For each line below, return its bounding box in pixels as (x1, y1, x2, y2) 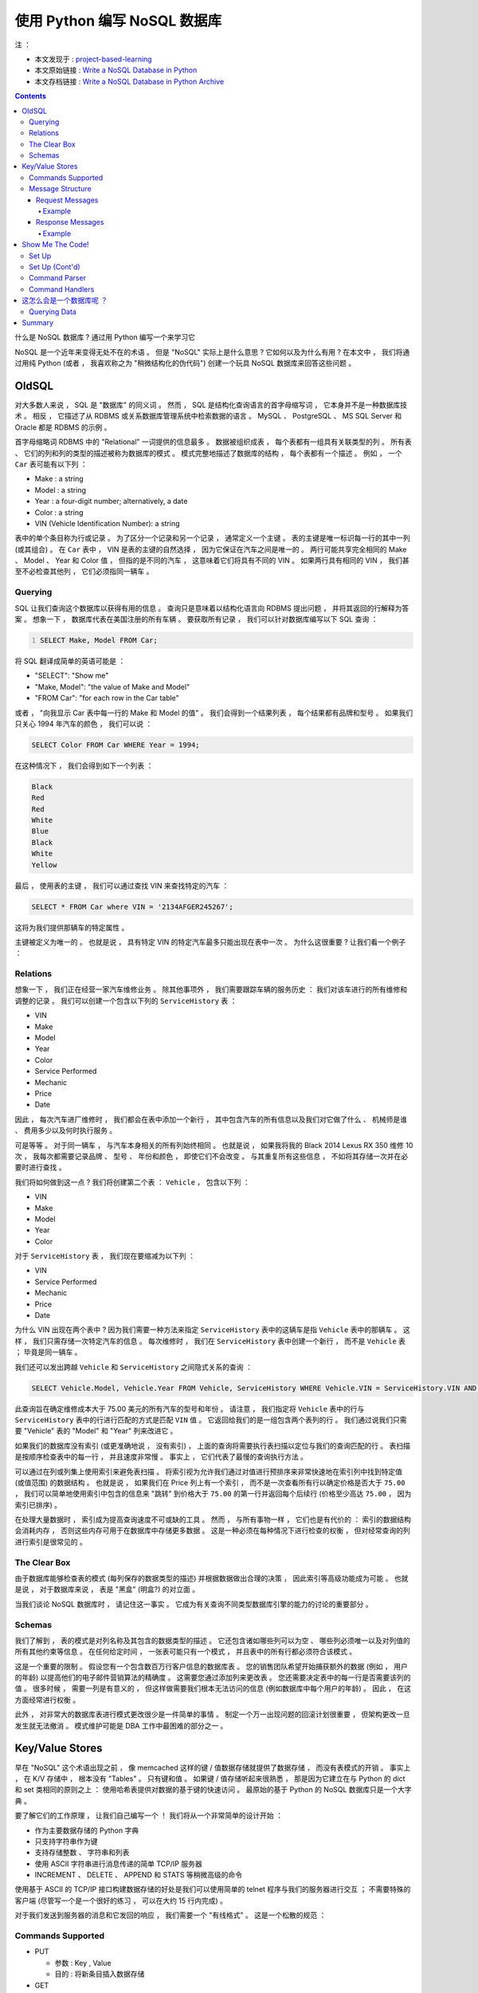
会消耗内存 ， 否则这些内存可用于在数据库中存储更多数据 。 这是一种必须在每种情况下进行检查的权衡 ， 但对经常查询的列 (14, 1526, 410, 1535)
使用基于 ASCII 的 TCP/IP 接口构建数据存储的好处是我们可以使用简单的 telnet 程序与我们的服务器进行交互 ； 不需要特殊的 (14, 1885, 411, 1894)
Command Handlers (29, 284, 95, 294)
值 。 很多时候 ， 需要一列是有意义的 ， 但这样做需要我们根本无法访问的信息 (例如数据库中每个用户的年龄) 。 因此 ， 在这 (14, 1684, 412, 1693)
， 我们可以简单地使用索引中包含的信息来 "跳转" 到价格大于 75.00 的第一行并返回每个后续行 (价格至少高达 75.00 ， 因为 (14, 1489, 412, 1499)
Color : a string (34, 507, 84, 517)
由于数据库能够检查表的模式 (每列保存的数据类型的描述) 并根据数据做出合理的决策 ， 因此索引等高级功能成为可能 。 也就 (14, 1574, 409, 1582)
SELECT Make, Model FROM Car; (40, 635, 159, 645)
